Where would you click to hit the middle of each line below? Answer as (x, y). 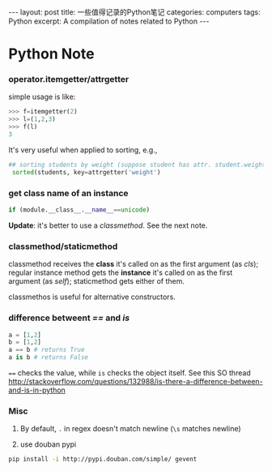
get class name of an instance (68, 193)
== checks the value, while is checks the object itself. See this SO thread (130, 373)
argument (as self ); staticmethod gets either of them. (96, 281)
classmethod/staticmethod (63, 246)
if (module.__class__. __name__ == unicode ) (79, 210)
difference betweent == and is (69, 318)
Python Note (51, 54)
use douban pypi (48, 444)
